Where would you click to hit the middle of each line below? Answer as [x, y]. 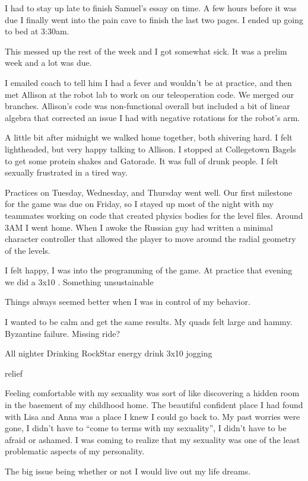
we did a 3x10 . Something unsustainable [79, 281]
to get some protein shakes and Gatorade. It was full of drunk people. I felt [142, 160]
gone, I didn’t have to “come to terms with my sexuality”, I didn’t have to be [146, 428]
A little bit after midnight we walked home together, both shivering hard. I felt [149, 137]
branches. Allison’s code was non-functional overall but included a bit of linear [147, 106]
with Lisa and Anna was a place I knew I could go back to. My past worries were [153, 416]
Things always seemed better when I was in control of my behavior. [128, 302]
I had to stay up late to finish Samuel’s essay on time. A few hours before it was [151, 8]
